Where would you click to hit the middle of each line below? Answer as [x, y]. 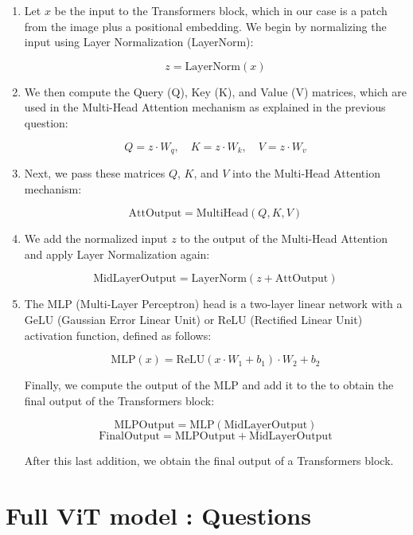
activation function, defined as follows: [118, 335]
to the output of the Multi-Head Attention [284, 238]
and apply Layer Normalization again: [117, 254]
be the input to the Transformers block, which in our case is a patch [221, 10]
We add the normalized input [96, 238]
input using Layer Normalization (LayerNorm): [139, 42]
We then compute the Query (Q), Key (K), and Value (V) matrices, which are [215, 91]
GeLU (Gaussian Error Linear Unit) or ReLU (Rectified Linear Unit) [193, 319]
